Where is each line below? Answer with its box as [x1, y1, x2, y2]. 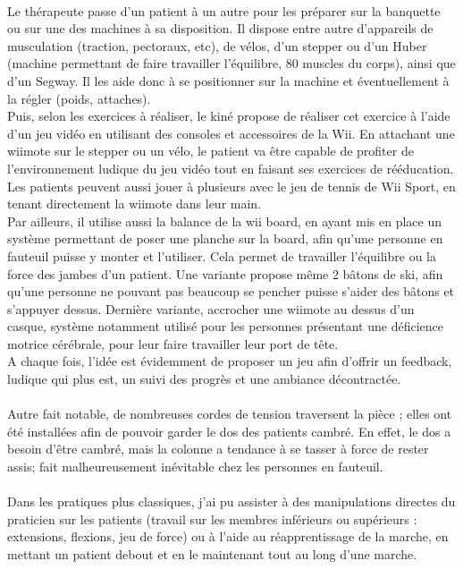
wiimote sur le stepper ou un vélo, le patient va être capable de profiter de [7, 141, 414, 160]
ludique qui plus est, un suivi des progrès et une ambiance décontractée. [7, 369, 401, 388]
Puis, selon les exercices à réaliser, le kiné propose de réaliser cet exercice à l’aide [7, 106, 450, 125]
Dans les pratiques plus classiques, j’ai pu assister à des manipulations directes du [7, 492, 456, 511]
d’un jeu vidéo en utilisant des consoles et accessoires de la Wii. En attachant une [7, 123, 455, 142]
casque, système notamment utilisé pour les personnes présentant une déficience [7, 317, 443, 335]
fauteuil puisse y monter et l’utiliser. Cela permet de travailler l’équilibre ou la [7, 246, 436, 265]
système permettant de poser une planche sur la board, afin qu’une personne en [7, 229, 443, 248]
